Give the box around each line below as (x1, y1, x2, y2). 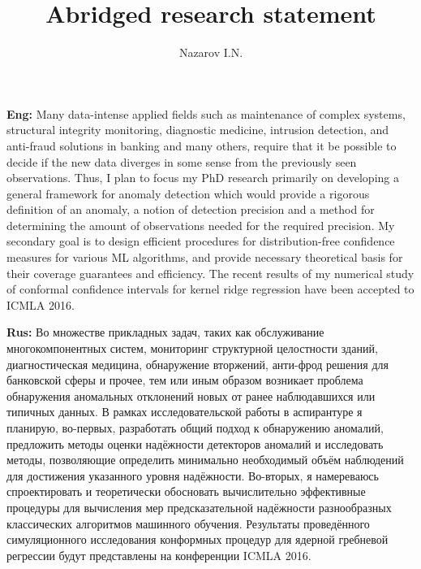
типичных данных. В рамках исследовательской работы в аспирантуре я (6, 403, 363, 420)
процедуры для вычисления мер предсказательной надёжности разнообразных (6, 498, 392, 515)
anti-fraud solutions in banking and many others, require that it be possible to (6, 137, 397, 154)
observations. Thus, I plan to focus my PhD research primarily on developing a (6, 169, 399, 186)
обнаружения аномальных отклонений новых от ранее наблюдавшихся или (6, 387, 376, 404)
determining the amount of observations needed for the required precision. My (6, 216, 395, 233)
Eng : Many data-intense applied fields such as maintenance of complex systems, (6, 105, 406, 122)
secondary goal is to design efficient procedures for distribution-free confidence (6, 232, 395, 250)
